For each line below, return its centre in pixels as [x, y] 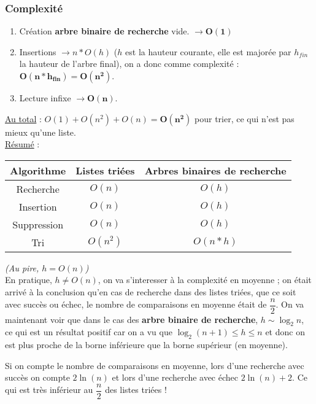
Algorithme [38, 170]
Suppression [38, 224]
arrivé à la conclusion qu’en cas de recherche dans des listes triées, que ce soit [151, 291]
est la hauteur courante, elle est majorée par [208, 51]
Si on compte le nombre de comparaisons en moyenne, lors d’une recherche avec [155, 365]
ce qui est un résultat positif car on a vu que [89, 332]
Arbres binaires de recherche [215, 170]
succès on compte [37, 377]
